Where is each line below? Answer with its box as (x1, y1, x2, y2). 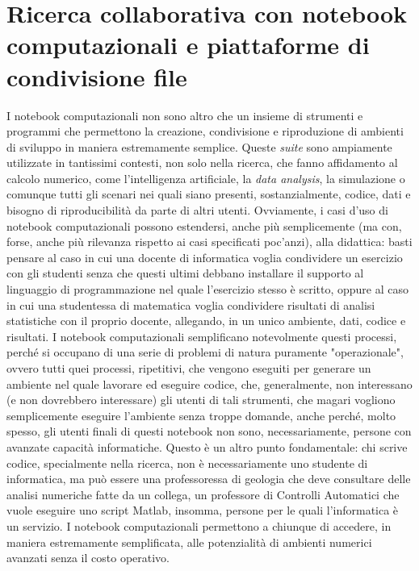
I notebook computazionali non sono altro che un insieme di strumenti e (6, 106, 363, 123)
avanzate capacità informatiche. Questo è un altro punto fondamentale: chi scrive (6, 438, 408, 455)
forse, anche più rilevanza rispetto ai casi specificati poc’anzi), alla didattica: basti (6, 233, 413, 250)
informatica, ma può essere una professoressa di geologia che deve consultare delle (6, 470, 411, 487)
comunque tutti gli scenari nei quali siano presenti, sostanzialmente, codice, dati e (6, 185, 411, 202)
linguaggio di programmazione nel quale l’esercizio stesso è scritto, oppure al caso (6, 281, 409, 298)
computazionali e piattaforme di (6, 28, 370, 61)
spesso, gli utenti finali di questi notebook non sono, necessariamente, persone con (6, 423, 412, 440)
